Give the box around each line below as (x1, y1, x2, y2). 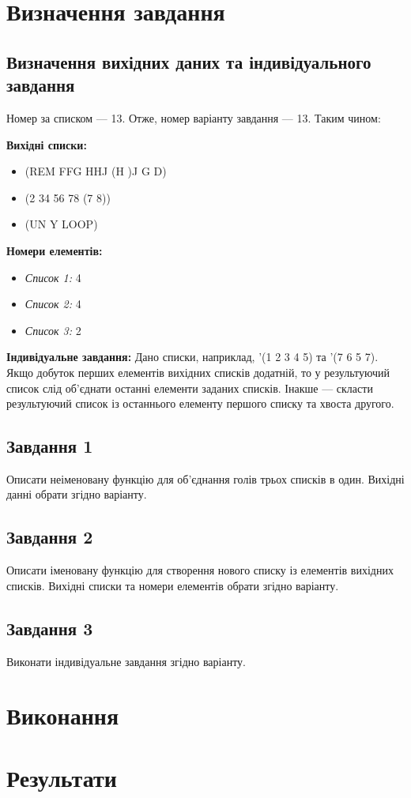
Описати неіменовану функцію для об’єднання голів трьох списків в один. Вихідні (6, 470, 405, 487)
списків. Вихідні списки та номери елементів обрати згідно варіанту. (6, 577, 339, 593)
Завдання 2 (6, 525, 93, 549)
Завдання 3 (6, 615, 93, 640)
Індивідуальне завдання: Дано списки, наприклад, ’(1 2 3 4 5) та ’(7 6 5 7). (6, 348, 379, 365)
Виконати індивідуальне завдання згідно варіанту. (6, 653, 246, 669)
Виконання (6, 699, 119, 732)
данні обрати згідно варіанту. (6, 486, 147, 503)
